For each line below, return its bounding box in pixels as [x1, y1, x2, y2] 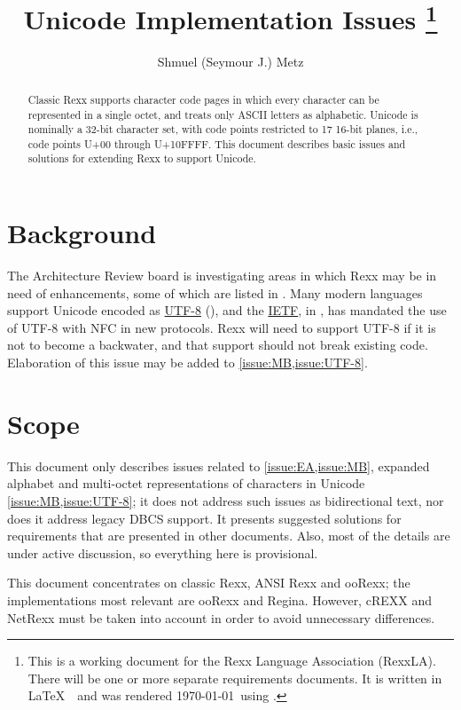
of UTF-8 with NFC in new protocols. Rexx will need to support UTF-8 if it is [7, 318, 436, 336]
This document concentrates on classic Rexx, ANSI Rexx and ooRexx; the [7, 573, 410, 592]
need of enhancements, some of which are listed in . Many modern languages [7, 283, 423, 302]
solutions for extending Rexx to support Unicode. [27, 151, 256, 166]
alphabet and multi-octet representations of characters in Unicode [7, 474, 365, 493]
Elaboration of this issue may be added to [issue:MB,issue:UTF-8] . [7, 353, 368, 372]
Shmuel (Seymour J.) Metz [157, 52, 304, 71]
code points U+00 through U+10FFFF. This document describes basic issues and [27, 136, 406, 151]
